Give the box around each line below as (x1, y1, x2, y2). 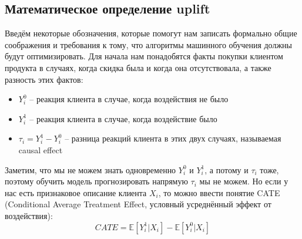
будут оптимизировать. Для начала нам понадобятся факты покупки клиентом (5, 50, 283, 62)
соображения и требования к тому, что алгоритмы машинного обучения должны (5, 38, 292, 51)
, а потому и (204, 163, 249, 176)
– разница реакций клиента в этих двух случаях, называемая (65, 132, 281, 144)
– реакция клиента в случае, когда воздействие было (29, 112, 217, 124)
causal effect (18, 143, 63, 156)
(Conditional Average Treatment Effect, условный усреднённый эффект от (5, 198, 271, 210)
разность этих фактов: (5, 73, 83, 85)
